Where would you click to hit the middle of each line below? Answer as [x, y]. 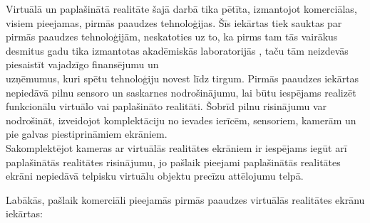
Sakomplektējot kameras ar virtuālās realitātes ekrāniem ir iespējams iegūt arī [176, 147]
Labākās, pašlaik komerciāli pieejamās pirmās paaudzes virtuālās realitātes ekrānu [185, 199]
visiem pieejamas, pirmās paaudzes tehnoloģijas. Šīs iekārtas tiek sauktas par [174, 22]
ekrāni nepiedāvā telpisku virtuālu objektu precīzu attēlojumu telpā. [155, 176]
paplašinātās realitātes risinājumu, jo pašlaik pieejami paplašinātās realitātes [173, 162]
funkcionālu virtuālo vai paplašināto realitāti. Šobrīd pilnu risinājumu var [166, 106]
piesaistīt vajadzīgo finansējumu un [82, 64]
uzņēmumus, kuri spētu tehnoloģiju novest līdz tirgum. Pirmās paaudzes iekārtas [183, 78]
